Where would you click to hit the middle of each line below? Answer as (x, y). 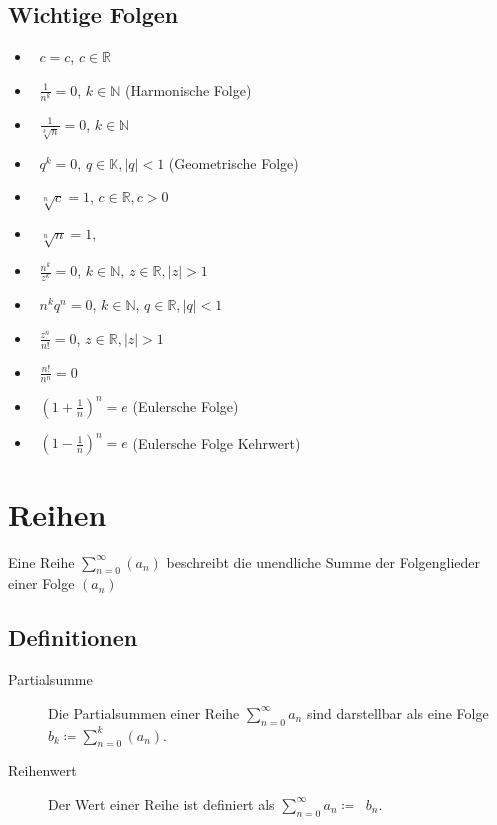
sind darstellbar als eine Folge (397, 712)
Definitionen (73, 637)
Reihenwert (42, 770)
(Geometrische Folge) (233, 162)
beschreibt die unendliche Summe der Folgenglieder (323, 561)
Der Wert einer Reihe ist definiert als (161, 803)
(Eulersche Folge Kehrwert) (216, 442)
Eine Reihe (41, 561)
